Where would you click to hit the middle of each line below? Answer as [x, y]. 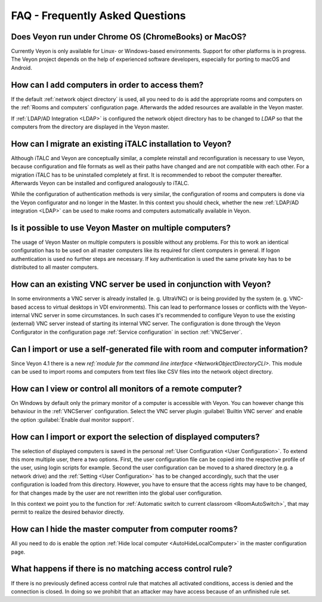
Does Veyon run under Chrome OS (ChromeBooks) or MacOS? [129, 37]
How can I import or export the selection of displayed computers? [135, 437]
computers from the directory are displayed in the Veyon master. [90, 127]
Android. [21, 67]
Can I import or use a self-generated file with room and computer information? [160, 349]
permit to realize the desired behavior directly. [68, 512]
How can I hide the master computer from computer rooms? [124, 529]
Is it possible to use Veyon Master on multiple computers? [121, 228]
